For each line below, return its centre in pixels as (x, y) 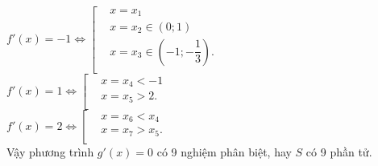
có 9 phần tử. (339, 151)
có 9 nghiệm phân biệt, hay (224, 151)
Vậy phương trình (50, 151)
